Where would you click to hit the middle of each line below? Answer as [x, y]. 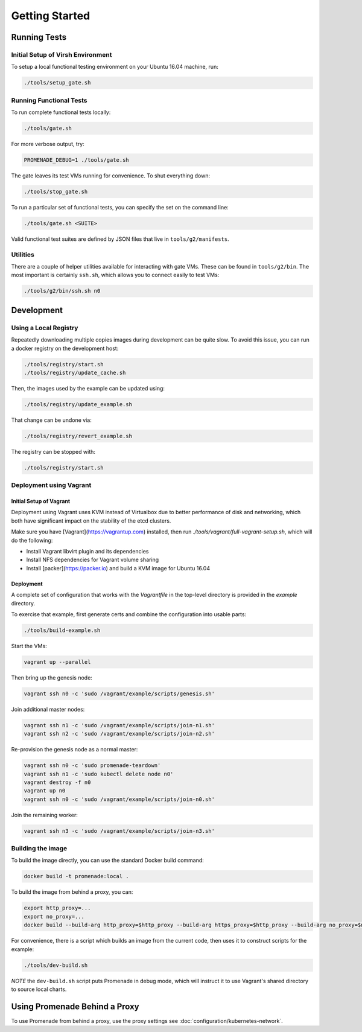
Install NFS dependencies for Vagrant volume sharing [93, 560]
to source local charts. [39, 989]
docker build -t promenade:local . [76, 876]
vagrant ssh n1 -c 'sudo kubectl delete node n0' [99, 774]
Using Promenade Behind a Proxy [75, 1006]
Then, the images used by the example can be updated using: [88, 388]
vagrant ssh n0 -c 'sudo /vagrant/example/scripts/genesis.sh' [119, 693]
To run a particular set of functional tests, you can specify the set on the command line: [120, 207]
